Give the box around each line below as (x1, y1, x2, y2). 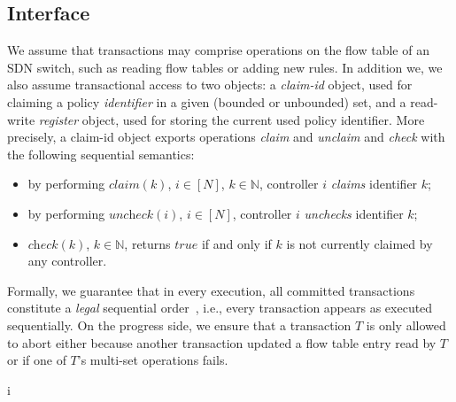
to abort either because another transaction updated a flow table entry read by (7, 333, 437, 352)
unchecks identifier (304, 204, 404, 222)
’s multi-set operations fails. (77, 351, 228, 369)
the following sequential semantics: (7, 144, 195, 163)
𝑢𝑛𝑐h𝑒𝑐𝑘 (108, 208, 154, 221)
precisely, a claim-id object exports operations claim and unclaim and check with (7, 128, 445, 146)
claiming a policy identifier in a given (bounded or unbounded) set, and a (7, 92, 406, 111)
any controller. (27, 251, 107, 270)
